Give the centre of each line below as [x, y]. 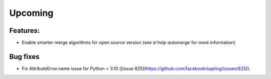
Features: [25, 31]
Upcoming [31, 13]
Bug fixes [24, 56]
